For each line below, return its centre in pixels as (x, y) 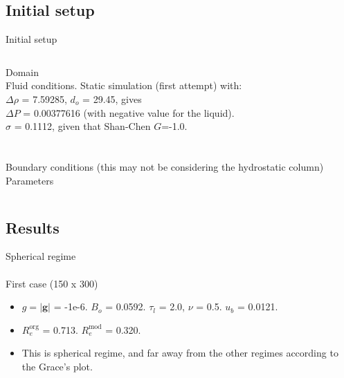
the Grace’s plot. (57, 366)
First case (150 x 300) (52, 283)
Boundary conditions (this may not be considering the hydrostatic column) (165, 166)
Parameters (30, 180)
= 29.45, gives (112, 98)
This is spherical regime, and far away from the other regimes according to (180, 353)
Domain (22, 72)
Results (33, 227)
